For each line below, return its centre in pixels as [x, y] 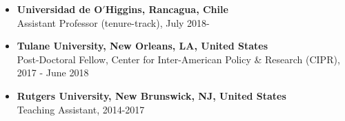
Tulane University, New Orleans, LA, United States [142, 46]
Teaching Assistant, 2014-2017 [81, 109]
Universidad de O [60, 9]
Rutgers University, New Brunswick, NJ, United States [151, 95]
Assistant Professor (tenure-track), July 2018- [113, 22]
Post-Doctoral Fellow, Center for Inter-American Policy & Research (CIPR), [178, 59]
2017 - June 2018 [53, 73]
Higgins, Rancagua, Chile [167, 9]
